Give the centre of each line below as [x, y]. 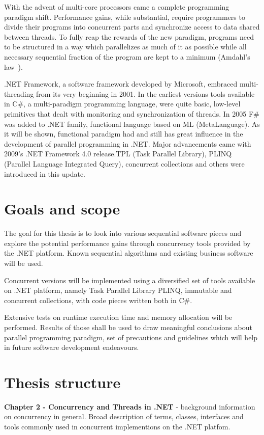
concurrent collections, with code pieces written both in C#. [98, 300]
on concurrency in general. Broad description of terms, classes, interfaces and [124, 416]
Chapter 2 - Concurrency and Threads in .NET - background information [130, 406]
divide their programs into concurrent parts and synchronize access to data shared [132, 27]
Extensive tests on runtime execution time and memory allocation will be [118, 317]
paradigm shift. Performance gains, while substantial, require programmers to [125, 17]
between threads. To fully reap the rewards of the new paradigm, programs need [129, 36]
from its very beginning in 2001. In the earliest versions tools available [145, 93]
